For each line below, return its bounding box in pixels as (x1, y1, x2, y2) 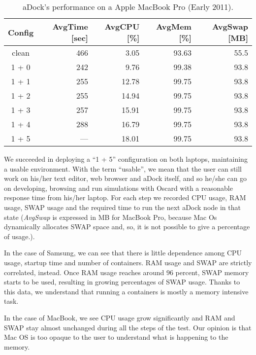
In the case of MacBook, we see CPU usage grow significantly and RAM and (4, 312, 235, 322)
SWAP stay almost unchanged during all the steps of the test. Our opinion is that (4, 322, 252, 332)
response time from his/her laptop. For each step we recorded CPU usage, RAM (4, 192, 246, 203)
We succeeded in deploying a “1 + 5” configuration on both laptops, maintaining (4, 154, 248, 164)
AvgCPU (104, 21, 140, 32)
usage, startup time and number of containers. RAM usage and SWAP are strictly (4, 257, 252, 267)
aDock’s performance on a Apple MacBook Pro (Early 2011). (23, 1, 233, 12)
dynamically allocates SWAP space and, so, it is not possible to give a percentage (4, 221, 250, 232)
